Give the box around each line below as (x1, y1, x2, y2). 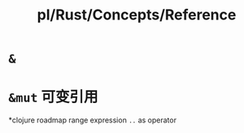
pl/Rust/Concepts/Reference (37, 6, 237, 24)
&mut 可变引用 (8, 88, 98, 106)
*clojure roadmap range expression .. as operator (8, 115, 177, 125)
